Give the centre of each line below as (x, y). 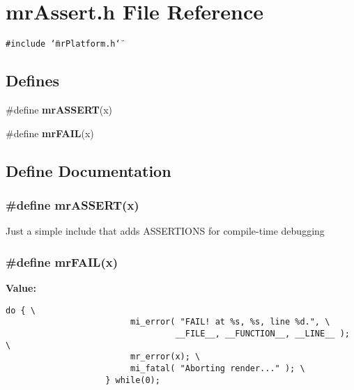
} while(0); (133, 380)
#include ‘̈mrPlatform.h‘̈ (63, 44)
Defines (33, 80)
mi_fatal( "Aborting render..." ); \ (217, 368)
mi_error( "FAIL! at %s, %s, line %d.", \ (230, 322)
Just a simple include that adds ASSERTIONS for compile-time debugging (165, 231)
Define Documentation (88, 170)
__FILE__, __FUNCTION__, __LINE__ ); (262, 333)
